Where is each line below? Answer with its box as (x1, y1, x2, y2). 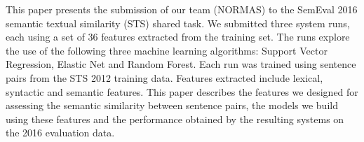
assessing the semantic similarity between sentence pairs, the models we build (6, 98, 338, 113)
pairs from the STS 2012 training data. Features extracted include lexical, (6, 70, 323, 85)
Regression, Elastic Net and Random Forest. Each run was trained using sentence (6, 57, 356, 71)
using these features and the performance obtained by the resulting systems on (6, 111, 344, 126)
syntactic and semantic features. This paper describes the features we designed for (6, 84, 358, 99)
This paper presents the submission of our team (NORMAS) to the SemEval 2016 (6, 2, 358, 16)
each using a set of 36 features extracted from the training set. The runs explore (6, 29, 350, 44)
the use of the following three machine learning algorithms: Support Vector (6, 43, 328, 57)
